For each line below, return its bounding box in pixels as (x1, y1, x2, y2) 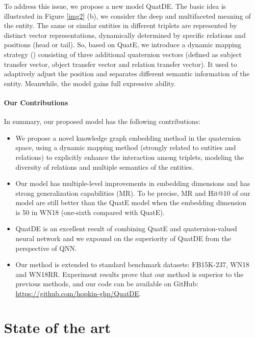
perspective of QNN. (15, 243, 77, 253)
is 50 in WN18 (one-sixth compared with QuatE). (15, 207, 165, 217)
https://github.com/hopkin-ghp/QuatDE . (15, 288, 141, 299)
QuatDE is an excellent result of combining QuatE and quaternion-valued (15, 223, 237, 234)
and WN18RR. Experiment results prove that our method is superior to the (15, 269, 244, 279)
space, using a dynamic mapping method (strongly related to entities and (15, 142, 236, 153)
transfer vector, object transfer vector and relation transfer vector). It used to (4, 59, 237, 69)
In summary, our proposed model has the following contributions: (4, 116, 201, 126)
